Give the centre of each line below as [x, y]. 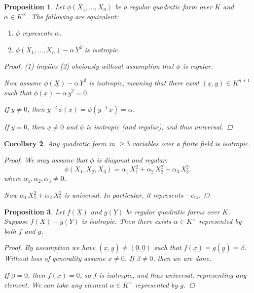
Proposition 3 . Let [34, 211]
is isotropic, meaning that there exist [144, 82]
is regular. [198, 66]
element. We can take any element [56, 284]
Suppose [16, 221]
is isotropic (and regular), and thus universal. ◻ [159, 127]
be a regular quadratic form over [164, 6]
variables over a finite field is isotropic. [191, 143]
